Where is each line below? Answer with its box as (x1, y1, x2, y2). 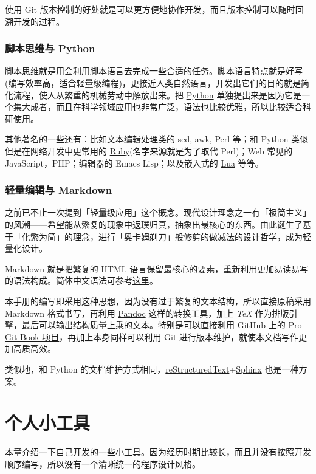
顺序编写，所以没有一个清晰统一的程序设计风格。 (5, 457, 201, 470)
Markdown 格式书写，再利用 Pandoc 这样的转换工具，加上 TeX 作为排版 (5, 306, 289, 319)
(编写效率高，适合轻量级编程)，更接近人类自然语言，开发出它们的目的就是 (5, 77, 301, 89)
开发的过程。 (13, 15, 64, 27)
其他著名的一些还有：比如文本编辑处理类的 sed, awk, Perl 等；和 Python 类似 (5, 132, 309, 145)
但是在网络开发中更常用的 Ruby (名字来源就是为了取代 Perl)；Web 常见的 (5, 144, 293, 157)
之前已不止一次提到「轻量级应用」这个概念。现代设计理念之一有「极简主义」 (5, 206, 311, 219)
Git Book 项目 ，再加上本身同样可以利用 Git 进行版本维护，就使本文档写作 (5, 330, 299, 343)
